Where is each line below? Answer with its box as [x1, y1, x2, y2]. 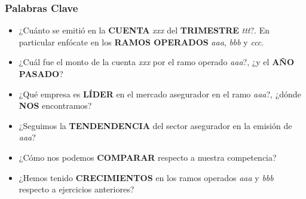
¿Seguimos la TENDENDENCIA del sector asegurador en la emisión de [19, 119, 292, 131]
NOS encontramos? [19, 99, 92, 112]
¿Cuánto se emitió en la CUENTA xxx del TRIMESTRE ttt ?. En [19, 24, 270, 36]
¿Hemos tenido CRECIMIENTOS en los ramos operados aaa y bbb [19, 171, 274, 183]
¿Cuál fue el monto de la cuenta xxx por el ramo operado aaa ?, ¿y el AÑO [19, 56, 295, 68]
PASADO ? [19, 68, 63, 79]
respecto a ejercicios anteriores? [19, 183, 134, 195]
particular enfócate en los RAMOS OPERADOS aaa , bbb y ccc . [19, 35, 264, 48]
